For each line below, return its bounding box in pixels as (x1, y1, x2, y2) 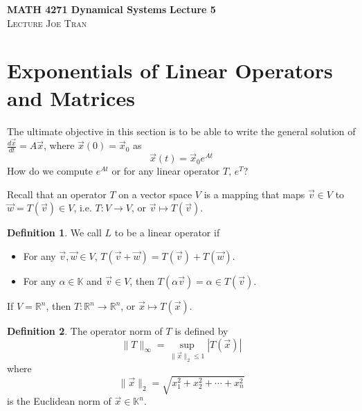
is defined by (174, 324, 228, 338)
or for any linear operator (111, 164, 220, 178)
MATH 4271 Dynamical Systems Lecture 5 (7, 2, 216, 16)
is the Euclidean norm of (7, 394, 111, 408)
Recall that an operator (7, 186, 107, 201)
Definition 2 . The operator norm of (7, 324, 163, 338)
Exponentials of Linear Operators (7, 56, 333, 85)
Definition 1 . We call (7, 225, 102, 240)
